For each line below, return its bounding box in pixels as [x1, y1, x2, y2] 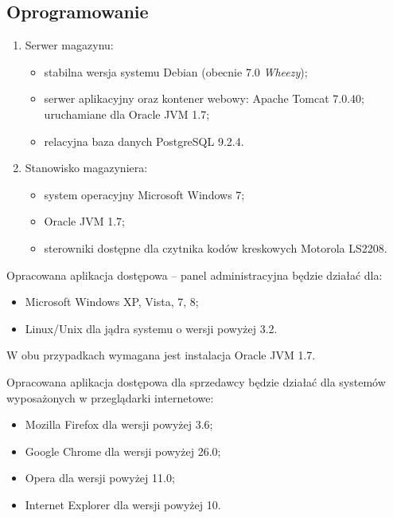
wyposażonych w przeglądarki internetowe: [6, 389, 214, 406]
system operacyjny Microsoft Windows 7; [44, 186, 245, 202]
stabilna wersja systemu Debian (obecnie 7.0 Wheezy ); [44, 63, 308, 80]
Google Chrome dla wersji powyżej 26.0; [25, 442, 221, 459]
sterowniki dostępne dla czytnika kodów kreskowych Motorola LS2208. [44, 239, 387, 256]
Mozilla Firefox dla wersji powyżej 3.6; [25, 416, 213, 433]
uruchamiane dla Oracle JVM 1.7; [44, 105, 210, 122]
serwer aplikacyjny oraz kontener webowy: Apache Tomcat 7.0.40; [44, 90, 364, 107]
